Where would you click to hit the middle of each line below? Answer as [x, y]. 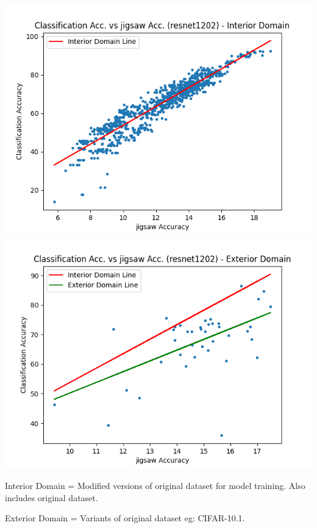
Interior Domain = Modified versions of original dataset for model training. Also [155, 486]
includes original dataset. [52, 497]
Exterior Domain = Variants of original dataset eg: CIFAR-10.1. [125, 518]
